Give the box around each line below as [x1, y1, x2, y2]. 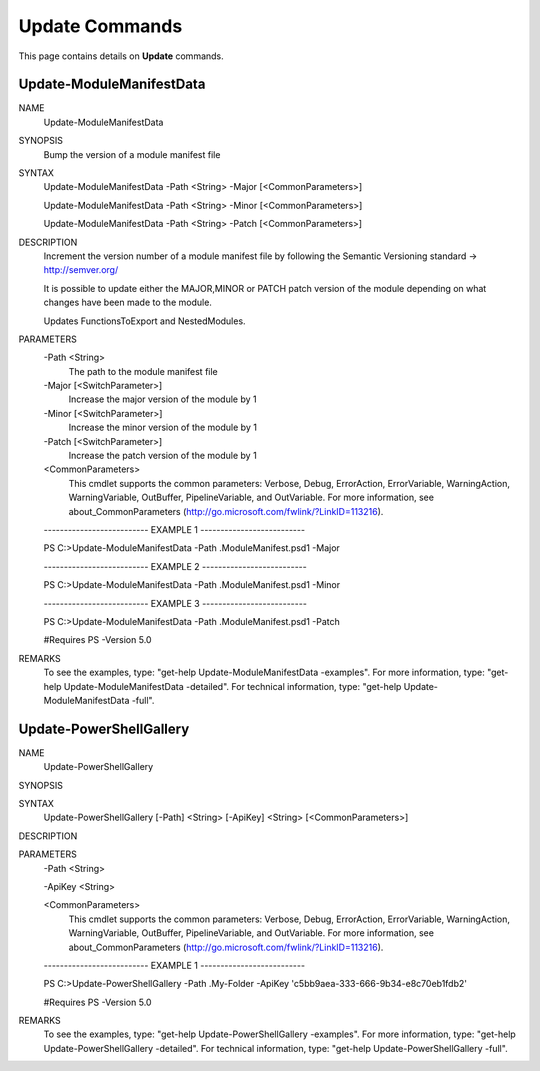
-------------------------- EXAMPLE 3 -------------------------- [43, 597, 307, 609]
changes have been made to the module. [43, 296, 212, 309]
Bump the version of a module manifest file [43, 148, 221, 160]
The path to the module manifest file [68, 365, 219, 377]
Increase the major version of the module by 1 [68, 393, 257, 405]
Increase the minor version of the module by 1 [68, 421, 257, 434]
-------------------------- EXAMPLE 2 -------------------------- [43, 560, 307, 572]
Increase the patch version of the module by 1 [68, 450, 257, 462]
